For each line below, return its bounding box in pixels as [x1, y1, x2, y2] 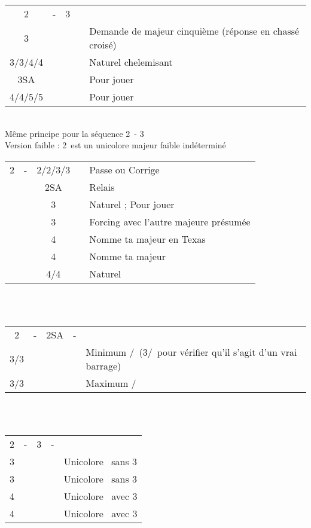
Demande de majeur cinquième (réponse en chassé [89, 24, 300, 38]
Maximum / [86, 376, 136, 390]
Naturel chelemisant [89, 55, 173, 69]
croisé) [89, 38, 117, 51]
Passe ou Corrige [89, 162, 160, 176]
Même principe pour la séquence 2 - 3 [5, 127, 144, 139]
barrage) [86, 358, 121, 373]
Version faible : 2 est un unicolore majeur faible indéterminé [5, 139, 226, 151]
